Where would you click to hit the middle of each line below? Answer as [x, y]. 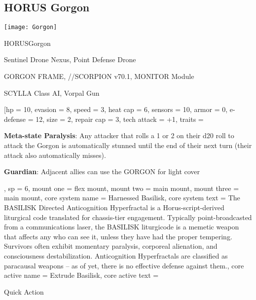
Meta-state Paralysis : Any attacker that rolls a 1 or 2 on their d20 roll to [119, 135]
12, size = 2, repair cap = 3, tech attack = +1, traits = [120, 119]
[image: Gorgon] [31, 27]
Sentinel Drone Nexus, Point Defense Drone [70, 59]
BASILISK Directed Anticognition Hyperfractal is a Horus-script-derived [114, 207]
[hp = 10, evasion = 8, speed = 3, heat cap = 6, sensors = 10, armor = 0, [116, 109]
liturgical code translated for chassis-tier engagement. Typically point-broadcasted [128, 217]
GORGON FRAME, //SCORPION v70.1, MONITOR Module [99, 76]
